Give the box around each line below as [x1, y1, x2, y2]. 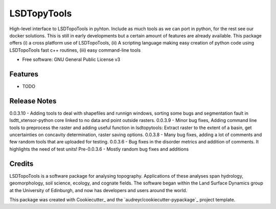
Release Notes [9, 96, 57, 105]
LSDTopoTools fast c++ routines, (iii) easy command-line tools [9, 47, 141, 53]
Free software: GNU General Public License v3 [22, 56, 121, 62]
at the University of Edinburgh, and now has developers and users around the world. [9, 187, 188, 193]
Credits [9, 159, 34, 168]
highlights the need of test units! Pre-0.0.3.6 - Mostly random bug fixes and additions [9, 146, 189, 152]
